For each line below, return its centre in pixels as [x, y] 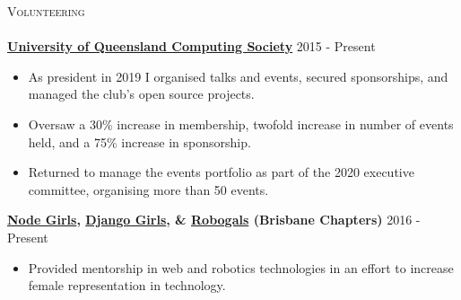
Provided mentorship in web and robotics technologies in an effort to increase [241, 267]
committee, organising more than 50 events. [148, 189]
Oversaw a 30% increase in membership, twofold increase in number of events [241, 124]
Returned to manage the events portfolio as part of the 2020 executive [221, 172]
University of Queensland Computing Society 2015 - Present [191, 46]
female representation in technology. [127, 285]
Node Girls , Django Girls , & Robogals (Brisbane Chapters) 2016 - [214, 220]
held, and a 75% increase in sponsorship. [139, 141]
